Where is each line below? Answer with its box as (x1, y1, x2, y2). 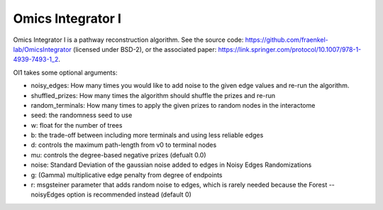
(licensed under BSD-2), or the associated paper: (73, 45, 217, 53)
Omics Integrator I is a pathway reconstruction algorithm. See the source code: (13, 35, 244, 44)
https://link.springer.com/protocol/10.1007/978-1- (218, 45, 362, 53)
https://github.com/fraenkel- (245, 35, 329, 44)
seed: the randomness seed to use (30, 111, 133, 120)
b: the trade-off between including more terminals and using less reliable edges (30, 131, 264, 140)
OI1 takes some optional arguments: (13, 68, 118, 77)
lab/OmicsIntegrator (13, 45, 72, 53)
